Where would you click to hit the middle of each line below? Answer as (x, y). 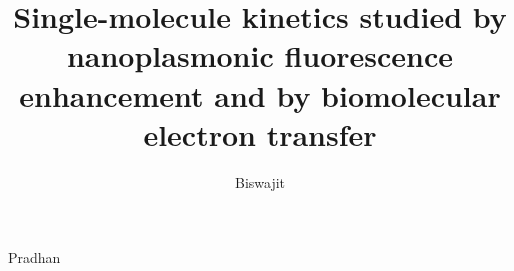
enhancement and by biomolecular (260, 94)
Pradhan (34, 257)
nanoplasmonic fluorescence (260, 55)
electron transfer (260, 133)
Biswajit (260, 181)
